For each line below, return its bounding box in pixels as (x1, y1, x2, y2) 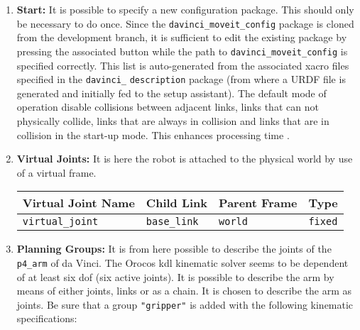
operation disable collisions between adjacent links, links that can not (16, 99, 319, 114)
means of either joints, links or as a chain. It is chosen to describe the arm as (16, 283, 352, 298)
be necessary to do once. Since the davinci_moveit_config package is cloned (16, 16, 354, 31)
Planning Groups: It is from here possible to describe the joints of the (16, 241, 332, 256)
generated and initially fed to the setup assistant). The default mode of (16, 85, 327, 100)
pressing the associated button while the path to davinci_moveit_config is (16, 43, 348, 58)
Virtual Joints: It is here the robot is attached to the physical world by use (16, 151, 353, 166)
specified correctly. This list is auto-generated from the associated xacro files (16, 57, 349, 72)
